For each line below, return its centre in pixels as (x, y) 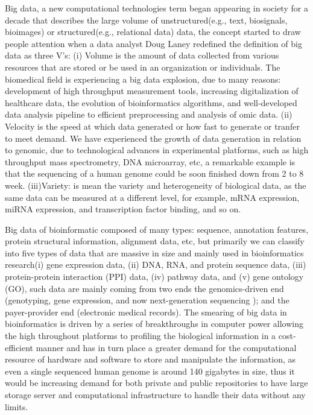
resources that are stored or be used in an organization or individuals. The (143, 67)
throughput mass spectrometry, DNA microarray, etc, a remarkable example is (150, 161)
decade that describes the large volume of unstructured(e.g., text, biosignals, (146, 20)
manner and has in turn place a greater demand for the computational (166, 347)
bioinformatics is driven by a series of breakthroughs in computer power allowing (154, 324)
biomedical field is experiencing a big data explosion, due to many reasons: (143, 79)
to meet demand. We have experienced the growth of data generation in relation (153, 138)
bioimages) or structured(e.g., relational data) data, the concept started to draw (153, 32)
